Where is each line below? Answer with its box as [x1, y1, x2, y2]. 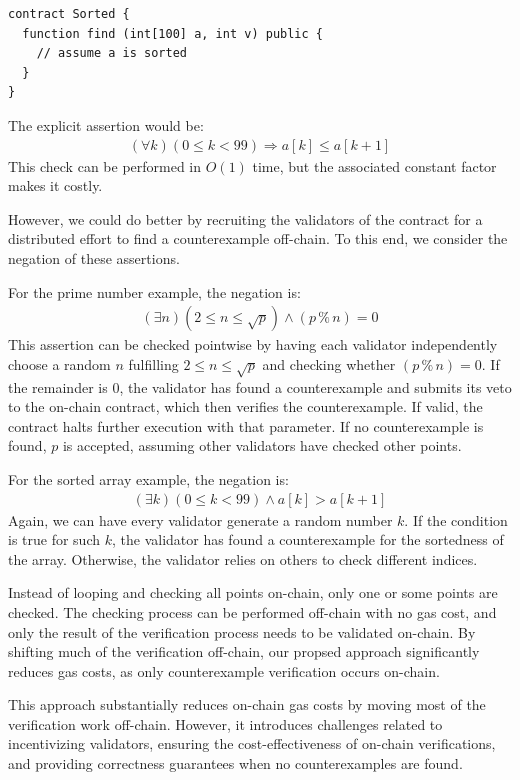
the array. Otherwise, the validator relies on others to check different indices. [8, 548, 478, 569]
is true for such [8, 529, 101, 550]
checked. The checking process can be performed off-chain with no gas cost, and [8, 601, 497, 622]
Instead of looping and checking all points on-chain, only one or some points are [8, 582, 498, 603]
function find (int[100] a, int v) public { [22, 26, 323, 41]
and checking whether [262, 353, 396, 374]
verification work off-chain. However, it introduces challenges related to [8, 713, 443, 734]
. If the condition [404, 509, 508, 530]
